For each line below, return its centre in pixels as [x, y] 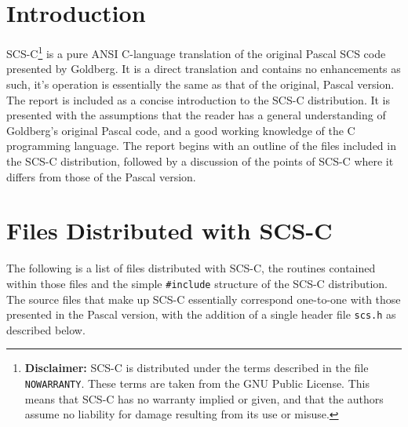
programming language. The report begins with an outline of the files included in [201, 146]
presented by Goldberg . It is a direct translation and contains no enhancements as [204, 69]
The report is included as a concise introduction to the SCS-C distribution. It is [199, 99]
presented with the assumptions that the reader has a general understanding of [196, 115]
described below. [46, 329]
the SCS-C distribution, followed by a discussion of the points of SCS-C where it [200, 161]
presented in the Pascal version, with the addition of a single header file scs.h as [201, 314]
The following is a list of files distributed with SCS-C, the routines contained [191, 268]
